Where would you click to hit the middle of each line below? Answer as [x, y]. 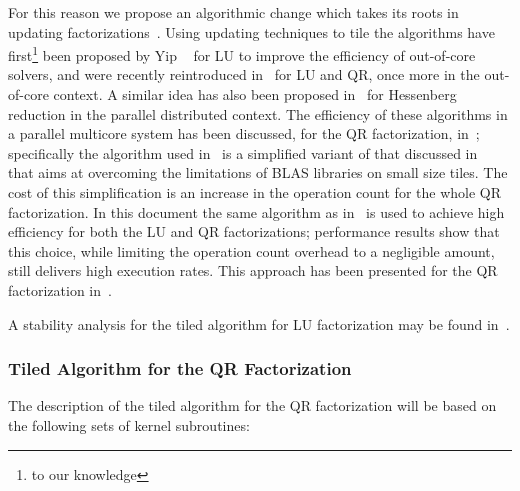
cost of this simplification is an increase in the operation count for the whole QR [255, 192]
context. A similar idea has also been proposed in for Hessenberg [255, 94]
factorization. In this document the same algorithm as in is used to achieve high [256, 211]
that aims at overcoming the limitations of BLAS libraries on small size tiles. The [258, 172]
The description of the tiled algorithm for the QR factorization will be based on [252, 405]
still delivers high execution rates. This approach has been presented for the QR [253, 270]
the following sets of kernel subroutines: [129, 424]
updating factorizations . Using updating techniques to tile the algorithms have [251, 31]
